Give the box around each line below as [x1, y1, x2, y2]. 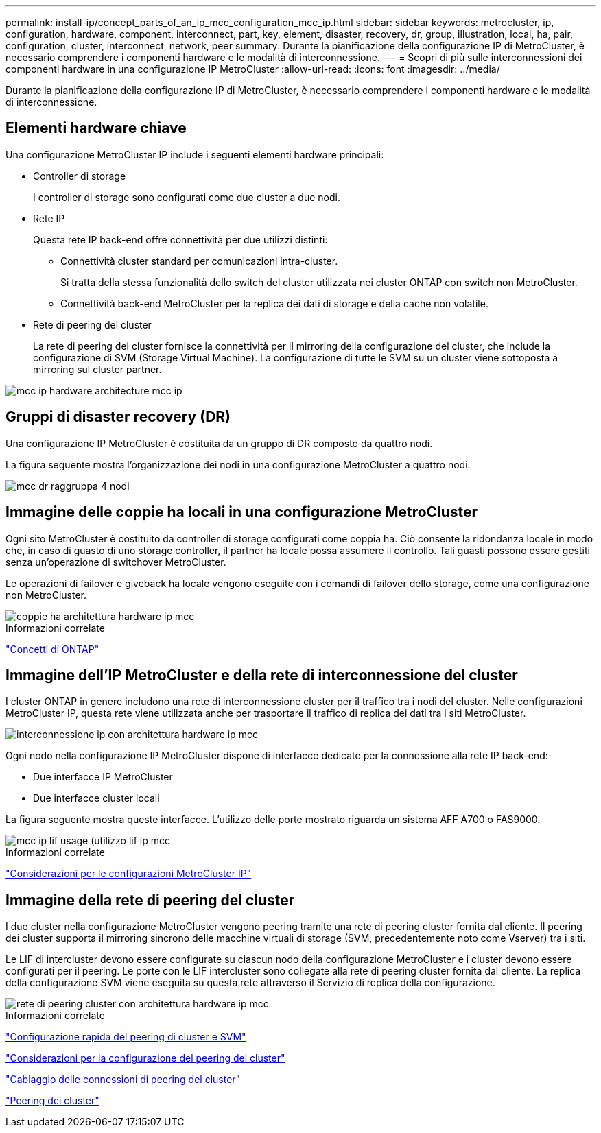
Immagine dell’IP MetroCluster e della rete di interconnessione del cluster [5, 666, 518, 684]
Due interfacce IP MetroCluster [33, 771, 173, 783]
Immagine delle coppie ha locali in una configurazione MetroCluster [5, 503, 478, 521]
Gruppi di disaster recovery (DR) [5, 408, 231, 426]
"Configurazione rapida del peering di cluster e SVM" [5, 1031, 246, 1043]
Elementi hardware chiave [5, 119, 187, 137]
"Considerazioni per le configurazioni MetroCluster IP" [5, 868, 252, 880]
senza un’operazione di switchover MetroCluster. [5, 556, 226, 568]
